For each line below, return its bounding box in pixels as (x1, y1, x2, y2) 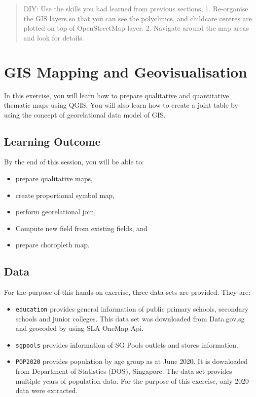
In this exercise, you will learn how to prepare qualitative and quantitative (4, 90, 229, 100)
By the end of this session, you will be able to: (4, 157, 144, 167)
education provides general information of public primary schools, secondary (15, 303, 249, 314)
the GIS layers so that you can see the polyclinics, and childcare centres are (23, 13, 252, 23)
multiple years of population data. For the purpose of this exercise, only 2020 (15, 375, 249, 386)
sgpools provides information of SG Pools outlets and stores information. (15, 339, 238, 350)
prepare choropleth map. (15, 239, 90, 250)
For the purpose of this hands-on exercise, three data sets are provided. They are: (4, 287, 251, 297)
